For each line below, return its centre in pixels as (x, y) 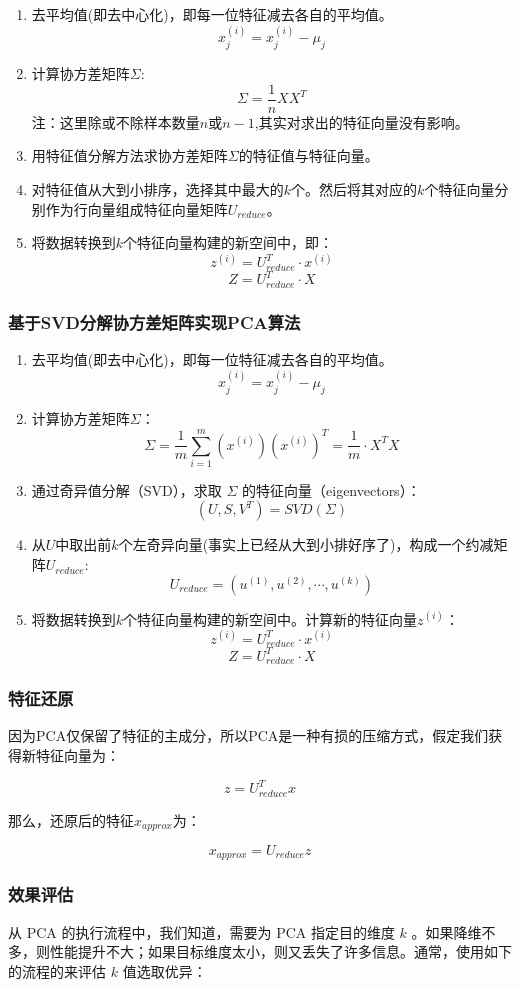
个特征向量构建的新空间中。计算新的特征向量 (270, 618)
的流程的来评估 (57, 970)
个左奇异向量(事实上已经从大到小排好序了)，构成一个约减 (306, 544)
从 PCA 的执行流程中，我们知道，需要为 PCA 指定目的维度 (201, 931)
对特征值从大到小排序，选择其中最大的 (157, 189)
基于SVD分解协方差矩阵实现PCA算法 (154, 321)
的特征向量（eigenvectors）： (331, 489)
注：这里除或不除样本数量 (115, 121)
